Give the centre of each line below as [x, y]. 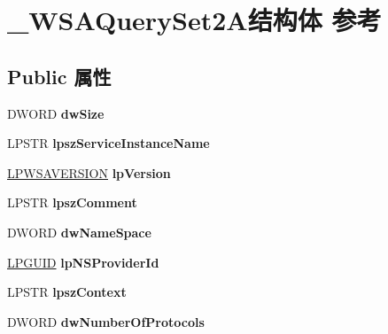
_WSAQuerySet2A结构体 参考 [194, 20]
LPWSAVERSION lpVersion [89, 172]
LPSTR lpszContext [67, 292]
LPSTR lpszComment [72, 202]
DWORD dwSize [56, 113]
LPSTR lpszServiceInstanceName [109, 143]
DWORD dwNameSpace [79, 232]
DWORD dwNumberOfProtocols [106, 321]
